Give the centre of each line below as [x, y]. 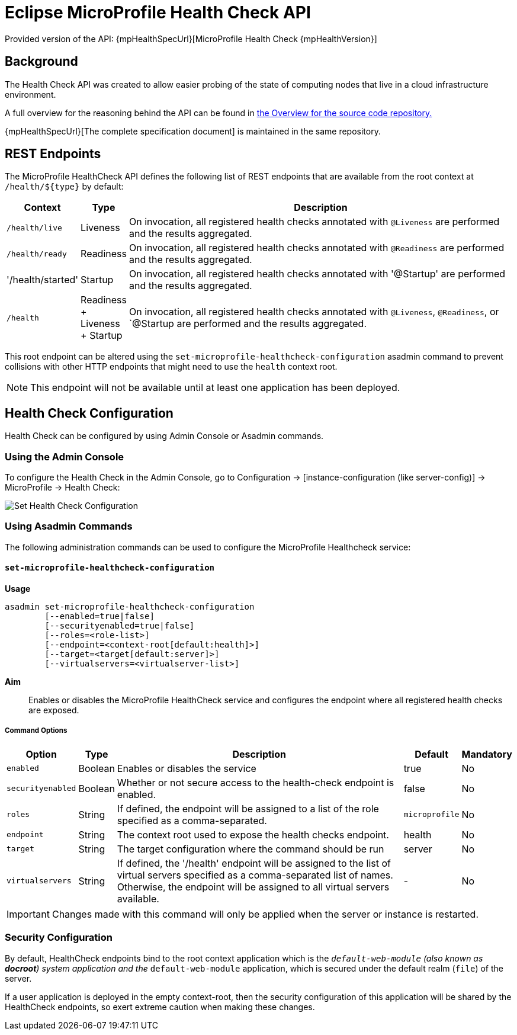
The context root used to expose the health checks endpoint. [253, 834]
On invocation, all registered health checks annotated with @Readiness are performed [317, 248]
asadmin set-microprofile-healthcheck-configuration [130, 607]
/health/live [34, 227]
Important [28, 914]
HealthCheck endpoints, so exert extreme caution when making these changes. [160, 1007]
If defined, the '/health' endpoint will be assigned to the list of [254, 863]
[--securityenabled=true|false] [120, 626]
